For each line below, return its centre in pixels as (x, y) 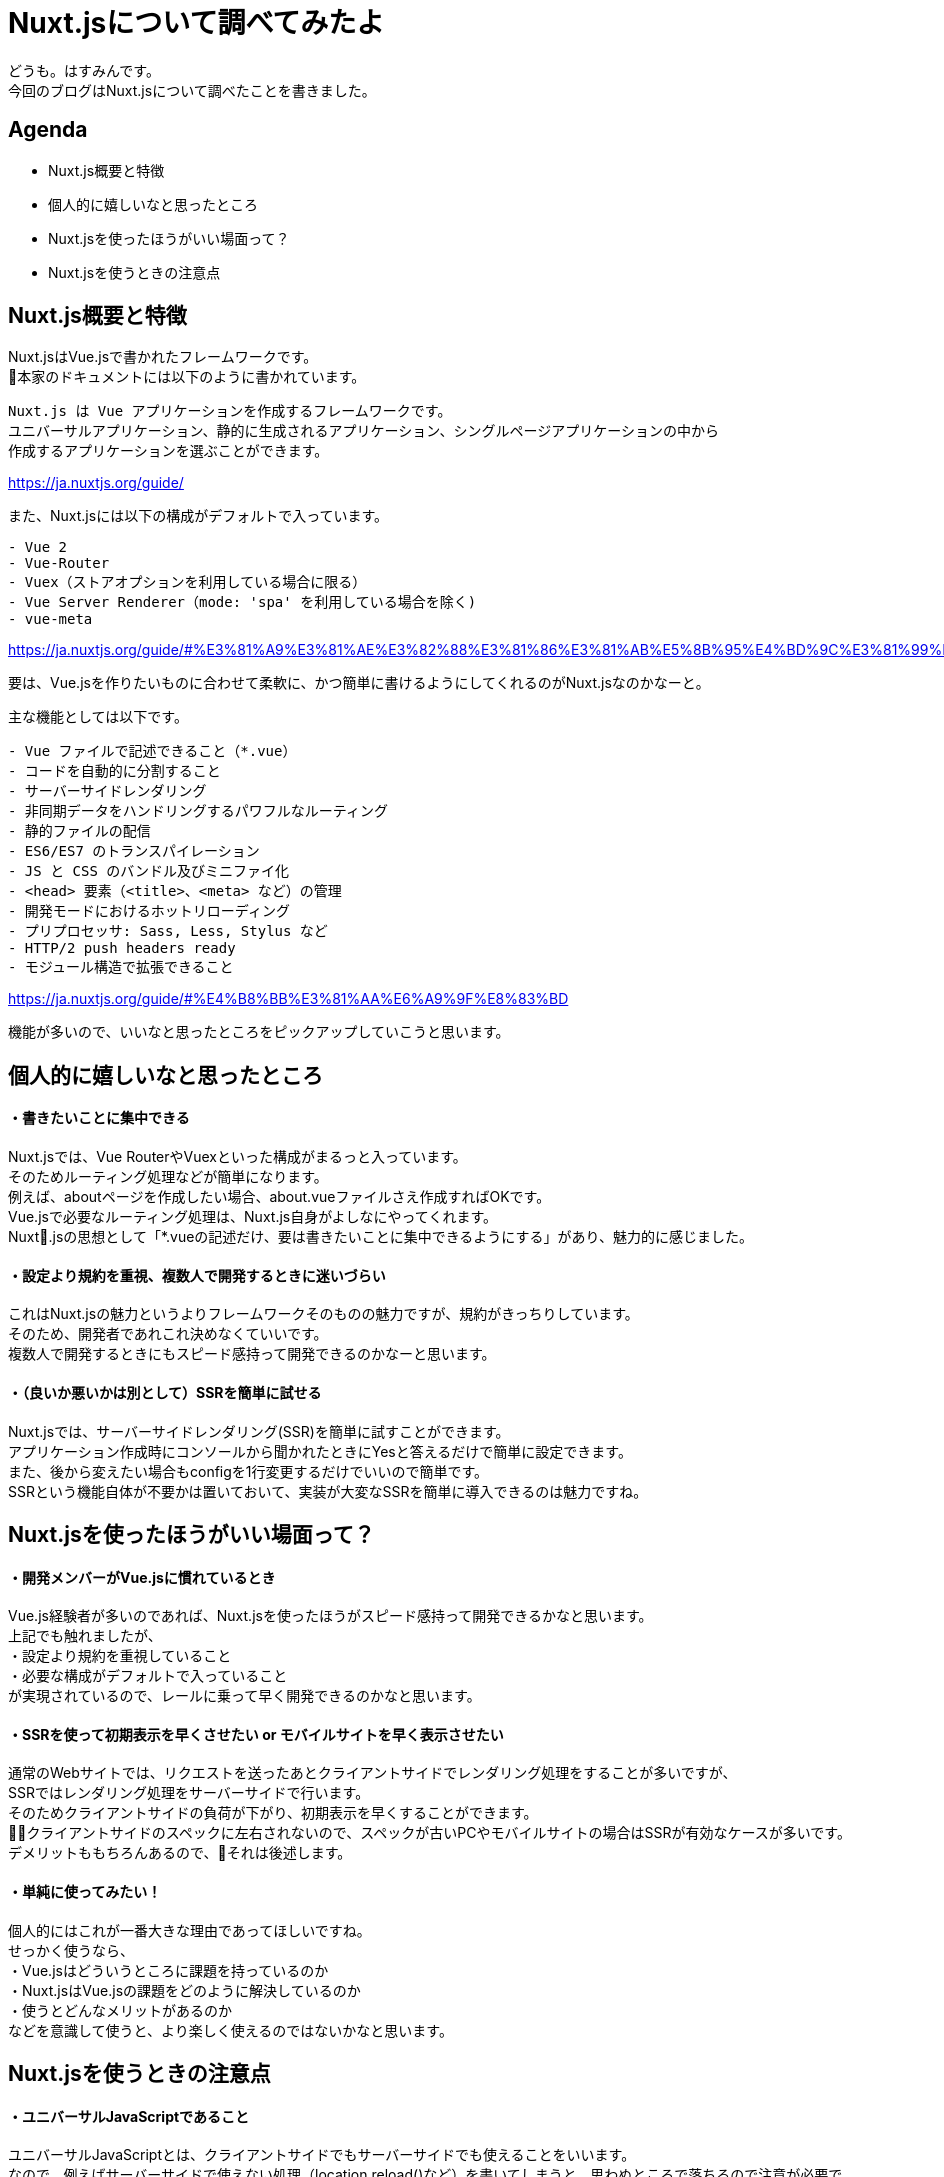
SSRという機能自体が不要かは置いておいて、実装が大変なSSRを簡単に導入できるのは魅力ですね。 (328, 1491)
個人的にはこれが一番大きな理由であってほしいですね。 (189, 1930)
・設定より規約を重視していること (120, 1656)
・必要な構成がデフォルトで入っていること (148, 1676)
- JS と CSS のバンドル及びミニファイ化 (148, 871)
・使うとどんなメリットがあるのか (120, 2010)
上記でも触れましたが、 (85, 1636)
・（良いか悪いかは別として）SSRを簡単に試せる (165, 1392)
